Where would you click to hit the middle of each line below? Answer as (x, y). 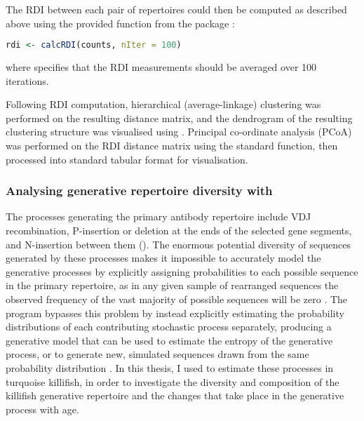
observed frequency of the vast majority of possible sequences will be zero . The (177, 299)
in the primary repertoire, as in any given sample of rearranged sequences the (172, 285)
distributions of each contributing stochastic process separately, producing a (169, 327)
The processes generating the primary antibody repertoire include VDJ (159, 216)
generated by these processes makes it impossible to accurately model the (163, 258)
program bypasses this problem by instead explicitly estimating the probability (175, 313)
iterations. (27, 80)
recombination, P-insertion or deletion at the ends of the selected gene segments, (179, 230)
